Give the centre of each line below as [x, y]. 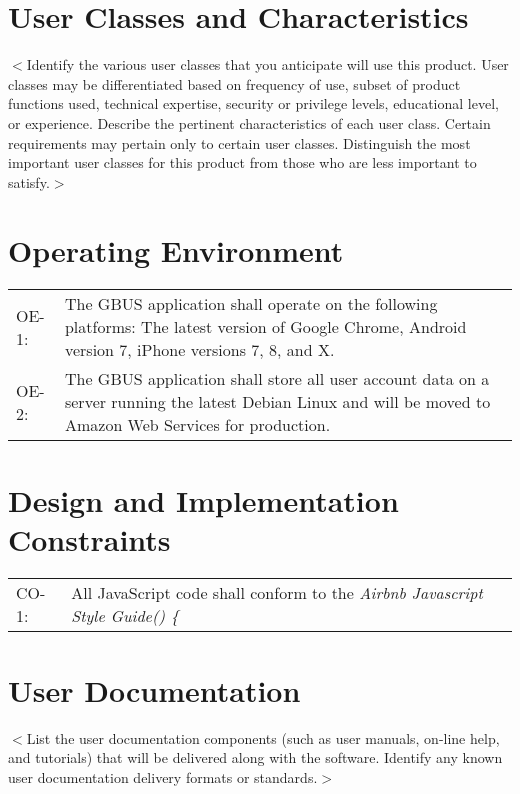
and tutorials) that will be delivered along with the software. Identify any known [255, 757]
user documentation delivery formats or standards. [163, 777]
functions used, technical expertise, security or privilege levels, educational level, [253, 103]
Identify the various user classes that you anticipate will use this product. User [267, 64]
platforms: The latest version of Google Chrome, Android [265, 327]
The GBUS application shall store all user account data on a [277, 379]
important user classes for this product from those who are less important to [242, 162]
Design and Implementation [203, 499]
